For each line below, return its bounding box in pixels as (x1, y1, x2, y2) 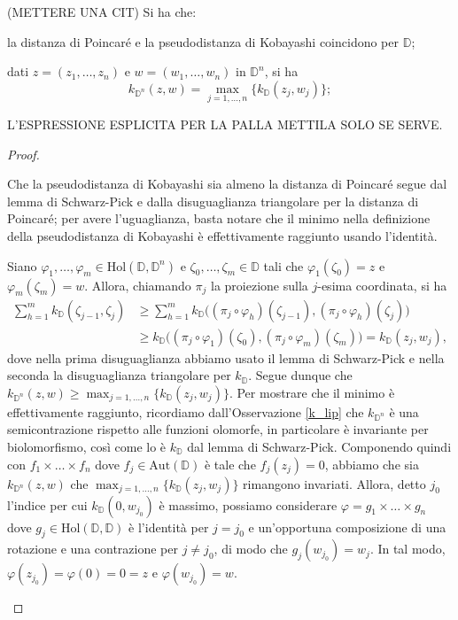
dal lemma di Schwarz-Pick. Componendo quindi (187, 438, 452, 455)
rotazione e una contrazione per (7, 539, 179, 558)
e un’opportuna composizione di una (248, 517, 446, 536)
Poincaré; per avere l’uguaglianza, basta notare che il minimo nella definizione (7, 209, 431, 228)
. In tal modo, (369, 539, 446, 558)
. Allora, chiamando (84, 275, 191, 294)
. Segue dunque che (248, 366, 353, 384)
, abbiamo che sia (324, 454, 419, 473)
